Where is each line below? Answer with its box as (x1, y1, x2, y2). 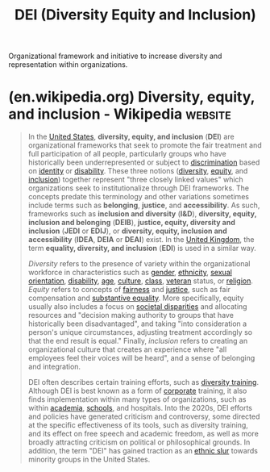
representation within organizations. (8, 60, 128, 69)
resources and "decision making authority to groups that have (27, 311, 234, 320)
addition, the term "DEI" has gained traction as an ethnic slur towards (27, 446, 258, 456)
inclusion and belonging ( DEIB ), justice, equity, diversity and (27, 218, 235, 228)
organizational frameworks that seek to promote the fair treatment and (27, 140, 262, 150)
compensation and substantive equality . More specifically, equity (27, 293, 244, 303)
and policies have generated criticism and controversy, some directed (27, 411, 260, 421)
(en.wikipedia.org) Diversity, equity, (8, 88, 255, 107)
